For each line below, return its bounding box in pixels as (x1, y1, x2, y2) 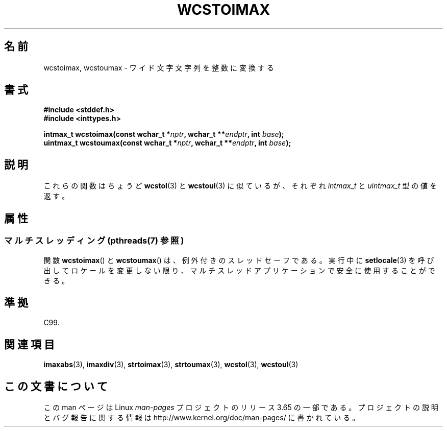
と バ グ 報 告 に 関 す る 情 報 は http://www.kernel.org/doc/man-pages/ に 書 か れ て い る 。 (43, 413, 360, 422)
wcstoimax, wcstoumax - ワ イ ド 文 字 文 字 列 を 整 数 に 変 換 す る (43, 63, 274, 72)
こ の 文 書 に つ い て (4, 379, 108, 393)
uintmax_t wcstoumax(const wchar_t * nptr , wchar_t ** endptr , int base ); (43, 138, 291, 148)
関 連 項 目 (4, 338, 55, 351)
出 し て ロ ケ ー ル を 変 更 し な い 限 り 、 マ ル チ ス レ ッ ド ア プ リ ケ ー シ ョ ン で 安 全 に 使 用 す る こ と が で (43, 266, 435, 275)
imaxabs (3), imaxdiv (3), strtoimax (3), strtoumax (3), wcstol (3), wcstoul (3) (43, 360, 299, 369)
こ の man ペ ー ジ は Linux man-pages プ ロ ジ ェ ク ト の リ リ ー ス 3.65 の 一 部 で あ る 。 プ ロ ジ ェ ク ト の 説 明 (43, 403, 438, 412)
